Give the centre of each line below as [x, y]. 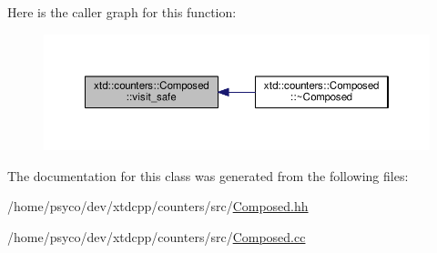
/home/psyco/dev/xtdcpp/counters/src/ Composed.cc [157, 236]
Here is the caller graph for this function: [122, 12]
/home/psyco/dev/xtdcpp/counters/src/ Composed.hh [158, 206]
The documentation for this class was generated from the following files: [208, 175]
